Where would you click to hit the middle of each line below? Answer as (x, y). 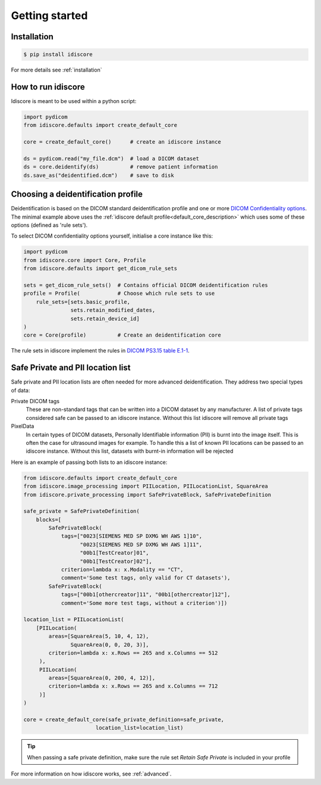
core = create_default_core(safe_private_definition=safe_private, (124, 720)
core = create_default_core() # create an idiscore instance (122, 142)
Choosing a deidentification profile (77, 194)
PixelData (23, 426)
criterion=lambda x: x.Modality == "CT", (122, 570)
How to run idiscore (48, 87)
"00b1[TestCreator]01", (114, 553)
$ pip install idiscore (58, 54)
